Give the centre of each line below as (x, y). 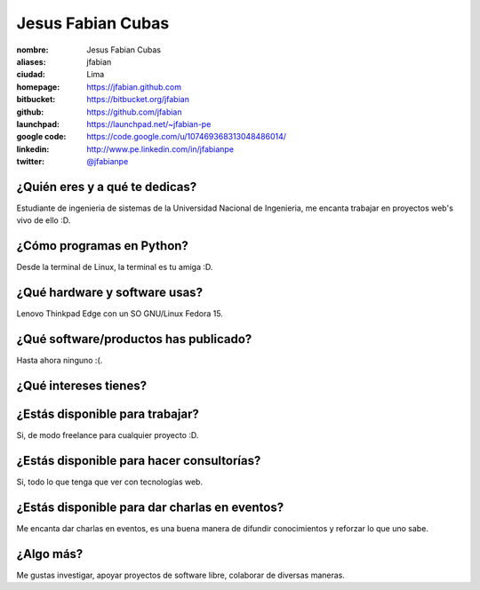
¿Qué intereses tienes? (81, 385)
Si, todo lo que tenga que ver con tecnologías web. (110, 482)
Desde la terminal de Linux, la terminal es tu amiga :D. (115, 267)
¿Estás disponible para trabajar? (108, 414)
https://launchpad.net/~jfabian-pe (149, 124)
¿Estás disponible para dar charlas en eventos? (150, 507)
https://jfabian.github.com (134, 87)
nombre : (32, 50)
